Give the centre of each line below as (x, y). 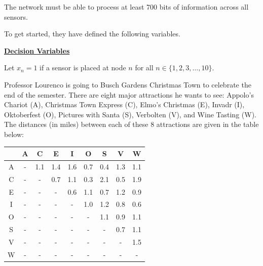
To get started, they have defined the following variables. (92, 34)
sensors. (16, 16)
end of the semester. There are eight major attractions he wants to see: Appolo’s (129, 94)
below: (14, 134)
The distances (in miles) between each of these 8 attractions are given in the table (131, 124)
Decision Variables (37, 50)
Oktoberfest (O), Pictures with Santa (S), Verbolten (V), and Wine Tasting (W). (130, 114)
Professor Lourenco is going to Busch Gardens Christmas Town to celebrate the (128, 84)
